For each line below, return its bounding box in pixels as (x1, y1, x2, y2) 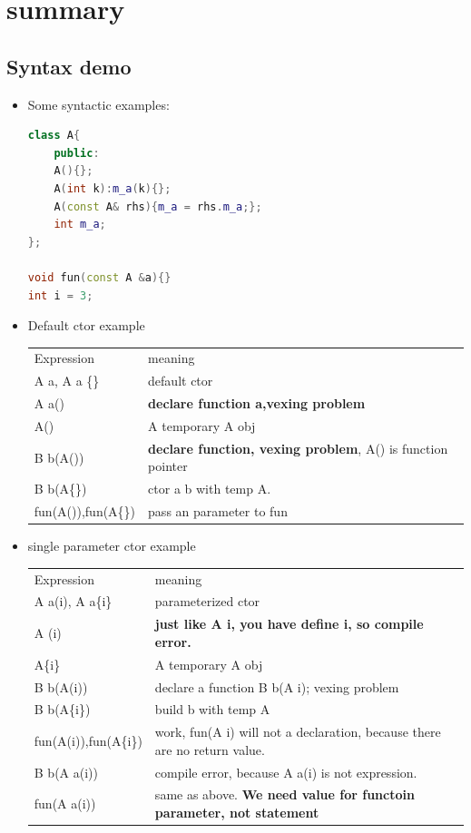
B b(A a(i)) (34, 762, 98, 781)
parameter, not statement (154, 803, 319, 822)
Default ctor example (27, 316, 145, 335)
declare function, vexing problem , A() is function (148, 438, 448, 457)
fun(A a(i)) (34, 794, 96, 813)
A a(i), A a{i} (34, 592, 113, 611)
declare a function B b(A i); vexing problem (154, 677, 399, 696)
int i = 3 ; (27, 289, 93, 302)
